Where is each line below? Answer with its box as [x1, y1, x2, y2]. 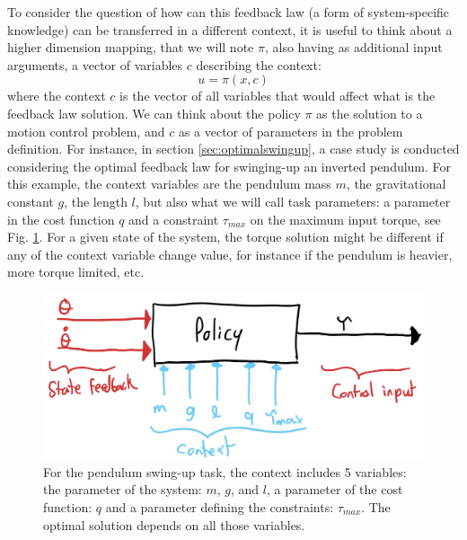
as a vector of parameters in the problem [178, 121, 403, 140]
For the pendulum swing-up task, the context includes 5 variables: [43, 462, 407, 481]
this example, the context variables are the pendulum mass [7, 174, 331, 193]
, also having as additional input [264, 38, 443, 57]
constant [7, 191, 54, 210]
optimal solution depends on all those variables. [43, 515, 305, 534]
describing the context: [196, 55, 322, 74]
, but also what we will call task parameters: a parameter [135, 191, 451, 210]
